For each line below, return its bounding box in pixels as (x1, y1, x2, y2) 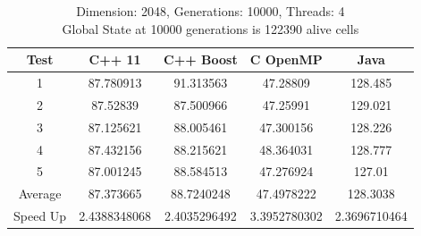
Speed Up (13, 206, 67, 225)
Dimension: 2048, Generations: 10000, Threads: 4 (76, 2, 345, 20)
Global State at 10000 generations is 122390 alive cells (62, 19, 359, 38)
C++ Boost (164, 50, 238, 69)
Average (18, 184, 62, 203)
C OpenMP (249, 50, 323, 69)
